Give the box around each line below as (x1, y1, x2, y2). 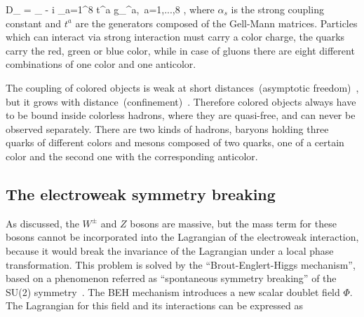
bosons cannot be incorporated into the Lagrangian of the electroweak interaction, (6, 230, 359, 244)
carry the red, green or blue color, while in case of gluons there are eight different (6, 43, 355, 57)
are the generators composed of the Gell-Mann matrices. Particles (75, 15, 358, 30)
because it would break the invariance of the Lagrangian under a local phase (6, 243, 334, 258)
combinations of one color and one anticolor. (6, 57, 196, 71)
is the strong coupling (231, 2, 324, 16)
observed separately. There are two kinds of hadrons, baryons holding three (6, 121, 329, 136)
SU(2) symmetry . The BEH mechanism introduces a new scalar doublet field (6, 284, 340, 299)
